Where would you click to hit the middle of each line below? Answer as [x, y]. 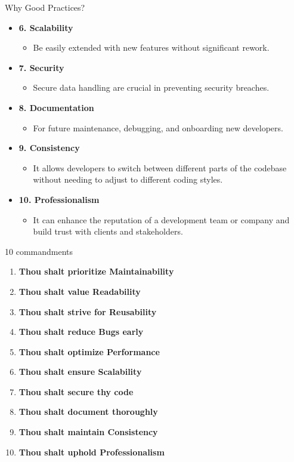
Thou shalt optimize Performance [89, 351]
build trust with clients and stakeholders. [108, 231]
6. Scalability [46, 27]
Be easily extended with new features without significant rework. [151, 47]
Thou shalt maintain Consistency [88, 432]
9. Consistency [49, 148]
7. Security [41, 67]
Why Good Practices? [45, 7]
